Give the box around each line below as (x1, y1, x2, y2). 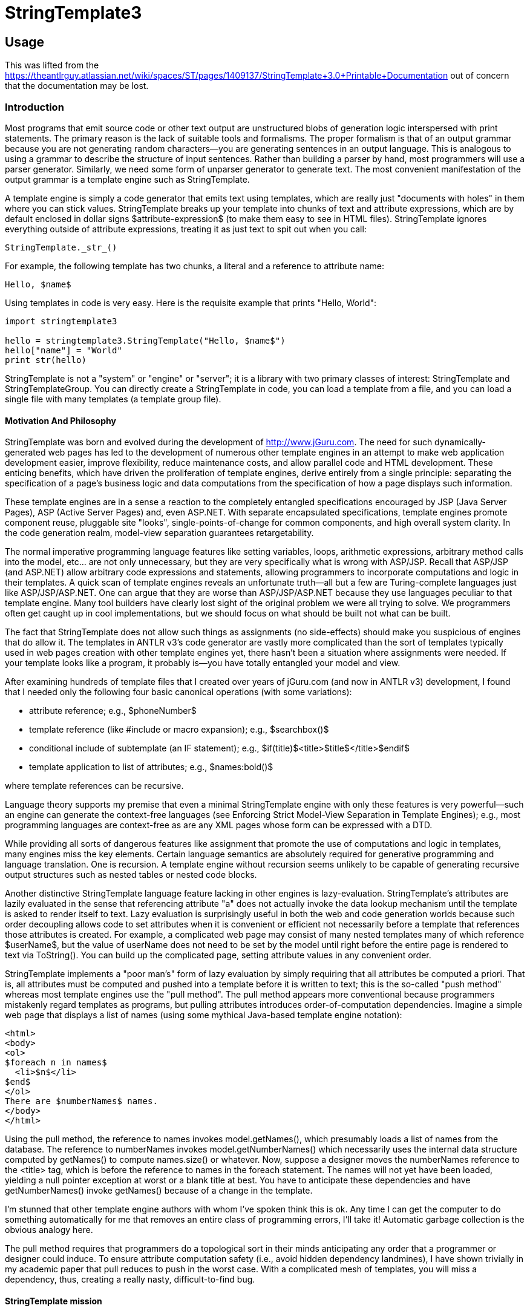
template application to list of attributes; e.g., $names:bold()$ (29, 762, 273, 773)
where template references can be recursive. (5, 780, 184, 791)
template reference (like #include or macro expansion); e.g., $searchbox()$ (29, 724, 329, 735)
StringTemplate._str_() (5, 242, 117, 252)
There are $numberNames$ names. (5, 1096, 158, 1107)
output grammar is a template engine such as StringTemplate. (5, 174, 250, 185)
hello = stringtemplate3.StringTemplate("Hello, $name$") (5, 335, 286, 345)
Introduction (5, 100, 64, 113)
